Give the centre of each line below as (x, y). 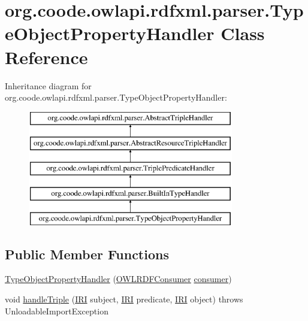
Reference (46, 57)
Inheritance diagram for (48, 85)
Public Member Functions (87, 254)
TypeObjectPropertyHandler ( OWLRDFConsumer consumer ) (118, 279)
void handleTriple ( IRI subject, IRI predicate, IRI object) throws (124, 299)
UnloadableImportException (57, 311)
